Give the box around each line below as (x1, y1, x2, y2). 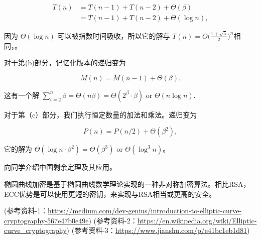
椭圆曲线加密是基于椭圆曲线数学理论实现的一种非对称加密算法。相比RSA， (4, 178, 250, 189)
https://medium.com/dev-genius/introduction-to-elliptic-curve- (48, 205, 242, 216)
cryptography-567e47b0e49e (4, 215, 89, 225)
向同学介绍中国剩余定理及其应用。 (4, 162, 116, 172)
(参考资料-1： (4, 205, 48, 216)
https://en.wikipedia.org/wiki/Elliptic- (137, 215, 257, 225)
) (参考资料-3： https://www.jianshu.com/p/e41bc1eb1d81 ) (66, 225, 250, 235)
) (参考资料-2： (88, 215, 138, 225)
